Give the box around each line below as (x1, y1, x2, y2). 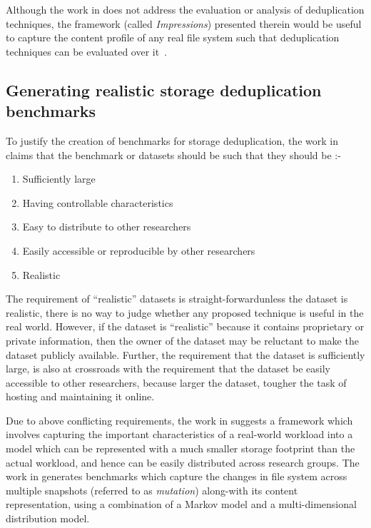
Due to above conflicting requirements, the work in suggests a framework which (6, 412, 353, 427)
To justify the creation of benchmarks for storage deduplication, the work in (6, 133, 338, 148)
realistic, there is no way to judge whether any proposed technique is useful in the (6, 305, 364, 320)
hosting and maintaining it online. (6, 389, 155, 404)
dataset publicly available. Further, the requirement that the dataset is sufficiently (6, 347, 365, 362)
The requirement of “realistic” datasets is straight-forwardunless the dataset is (6, 291, 348, 306)
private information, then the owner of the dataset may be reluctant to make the (6, 332, 359, 347)
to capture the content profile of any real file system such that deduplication (6, 30, 340, 45)
